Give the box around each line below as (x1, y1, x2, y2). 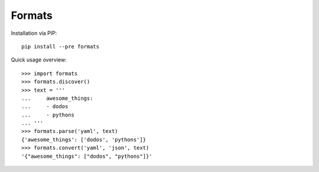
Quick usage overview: (11, 56, 67, 63)
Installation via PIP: (11, 30, 57, 37)
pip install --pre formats (21, 43, 100, 50)
